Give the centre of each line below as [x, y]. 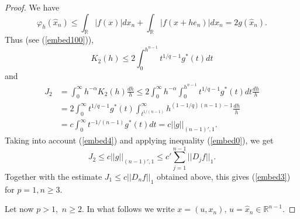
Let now [19, 209]
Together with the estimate [54, 176]
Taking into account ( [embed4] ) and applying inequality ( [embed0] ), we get [139, 140]
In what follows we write [131, 209]
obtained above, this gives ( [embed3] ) [224, 176]
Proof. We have [32, 7]
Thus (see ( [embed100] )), [49, 40]
